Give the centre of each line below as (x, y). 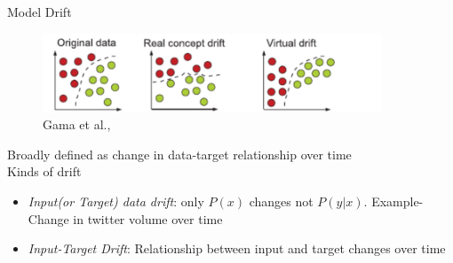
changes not (281, 201)
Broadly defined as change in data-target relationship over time (179, 154)
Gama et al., (77, 124)
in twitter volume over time (148, 218)
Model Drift (40, 12)
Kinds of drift (44, 171)
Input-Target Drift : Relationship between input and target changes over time (237, 248)
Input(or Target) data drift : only (116, 201)
